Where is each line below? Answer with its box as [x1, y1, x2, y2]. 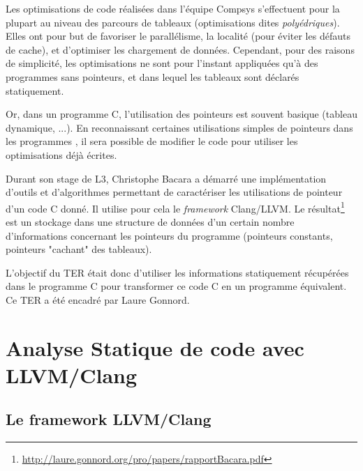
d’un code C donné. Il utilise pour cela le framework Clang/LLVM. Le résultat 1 [6, 199, 345, 215]
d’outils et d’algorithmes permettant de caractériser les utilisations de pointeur [6, 185, 343, 199]
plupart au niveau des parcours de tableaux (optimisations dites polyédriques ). [6, 15, 340, 29]
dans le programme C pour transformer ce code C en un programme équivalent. [6, 279, 347, 293]
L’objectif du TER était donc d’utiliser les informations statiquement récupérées [6, 265, 349, 279]
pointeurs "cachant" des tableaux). [6, 242, 152, 256]
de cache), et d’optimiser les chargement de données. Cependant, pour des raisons [6, 42, 355, 56]
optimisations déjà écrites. [6, 147, 117, 162]
